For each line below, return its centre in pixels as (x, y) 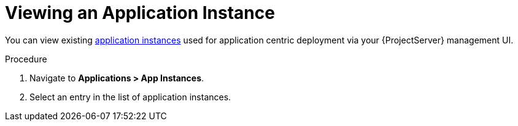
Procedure (26, 59)
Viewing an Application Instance (140, 13)
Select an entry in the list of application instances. (130, 97)
